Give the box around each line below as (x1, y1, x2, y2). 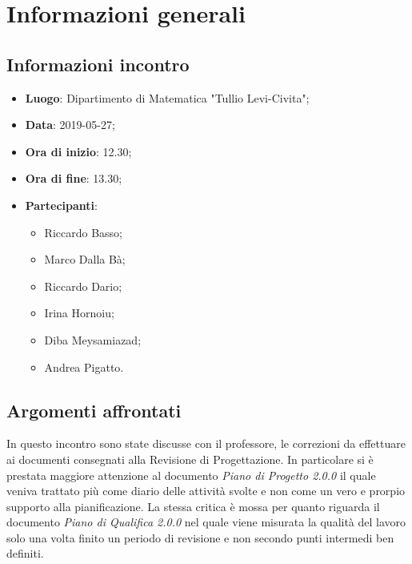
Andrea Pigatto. (44, 358, 124, 375)
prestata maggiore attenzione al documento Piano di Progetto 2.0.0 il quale (6, 466, 376, 483)
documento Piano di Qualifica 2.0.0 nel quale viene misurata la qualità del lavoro (6, 514, 406, 530)
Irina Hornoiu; (44, 304, 114, 321)
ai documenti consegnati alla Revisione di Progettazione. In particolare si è (6, 450, 374, 467)
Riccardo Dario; (44, 277, 122, 294)
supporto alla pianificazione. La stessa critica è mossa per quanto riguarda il (6, 498, 380, 514)
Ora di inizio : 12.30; (25, 143, 132, 159)
